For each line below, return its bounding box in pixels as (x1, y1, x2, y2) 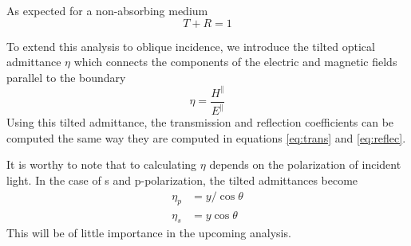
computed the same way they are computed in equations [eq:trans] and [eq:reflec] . (6, 129, 406, 146)
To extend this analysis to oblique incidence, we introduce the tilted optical (6, 37, 375, 54)
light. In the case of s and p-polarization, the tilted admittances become (6, 172, 358, 189)
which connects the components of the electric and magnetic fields (73, 53, 397, 70)
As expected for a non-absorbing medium (6, 2, 208, 18)
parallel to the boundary (6, 68, 126, 85)
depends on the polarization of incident (209, 156, 401, 173)
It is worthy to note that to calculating (6, 156, 197, 173)
